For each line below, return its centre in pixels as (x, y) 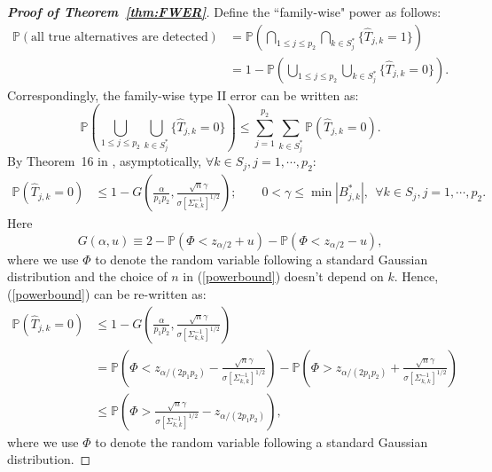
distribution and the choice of (87, 276)
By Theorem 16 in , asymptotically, (105, 161)
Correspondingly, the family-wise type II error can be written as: (183, 94)
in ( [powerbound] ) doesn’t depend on (283, 276)
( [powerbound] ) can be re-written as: (107, 293)
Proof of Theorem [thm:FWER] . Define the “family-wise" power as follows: (224, 12)
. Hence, (416, 276)
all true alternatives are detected (120, 37)
